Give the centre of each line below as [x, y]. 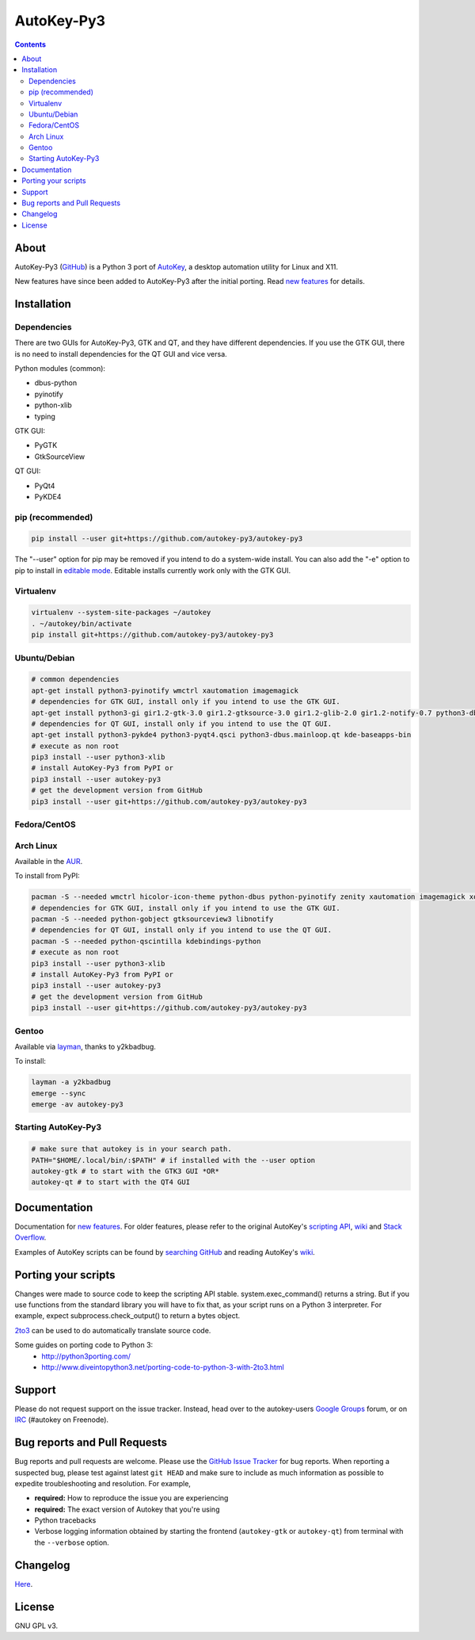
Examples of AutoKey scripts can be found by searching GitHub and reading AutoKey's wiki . [165, 1252]
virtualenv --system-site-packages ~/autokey [121, 613]
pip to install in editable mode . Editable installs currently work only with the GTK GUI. [153, 570]
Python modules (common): [60, 369]
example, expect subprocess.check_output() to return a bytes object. [127, 1316]
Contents [30, 44]
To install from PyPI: [47, 876]
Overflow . [30, 1237]
